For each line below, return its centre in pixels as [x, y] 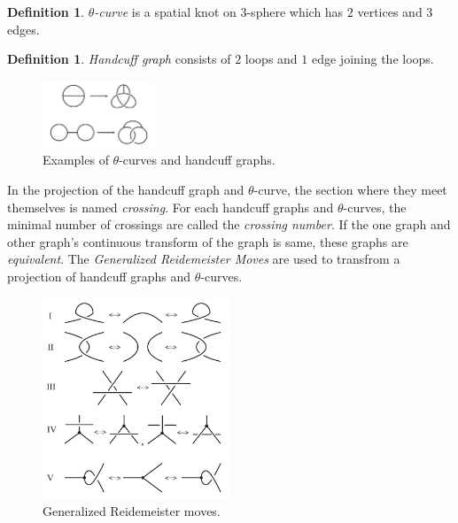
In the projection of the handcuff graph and [126, 189]
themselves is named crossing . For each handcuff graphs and [171, 207]
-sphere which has [295, 12]
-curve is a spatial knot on [165, 12]
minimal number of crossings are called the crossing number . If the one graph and [229, 224]
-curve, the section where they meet [350, 189]
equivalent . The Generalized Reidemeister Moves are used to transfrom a [204, 259]
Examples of [76, 160]
